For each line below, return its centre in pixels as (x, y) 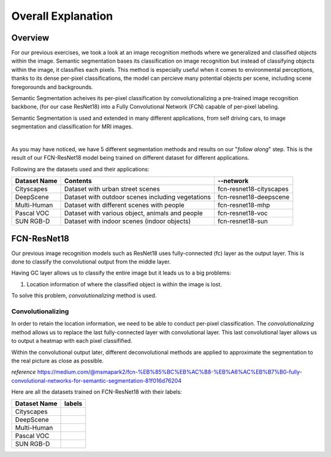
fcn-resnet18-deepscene (254, 197)
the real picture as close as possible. (58, 361)
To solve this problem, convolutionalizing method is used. (84, 295)
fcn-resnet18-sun (243, 221)
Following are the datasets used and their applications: (80, 169)
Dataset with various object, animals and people (134, 213)
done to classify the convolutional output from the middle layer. (91, 262)
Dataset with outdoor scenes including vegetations (138, 197)
